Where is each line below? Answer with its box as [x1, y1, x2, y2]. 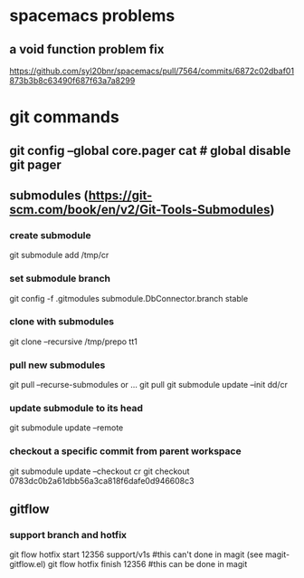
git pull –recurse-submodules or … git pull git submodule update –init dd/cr [9, 380, 288, 390]
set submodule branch [9, 273, 111, 285]
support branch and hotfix [9, 529, 128, 542]
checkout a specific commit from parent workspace [9, 445, 242, 458]
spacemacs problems [9, 5, 176, 26]
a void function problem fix [9, 42, 165, 57]
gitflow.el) [9, 559, 47, 570]
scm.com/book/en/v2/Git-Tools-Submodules [9, 201, 271, 217]
